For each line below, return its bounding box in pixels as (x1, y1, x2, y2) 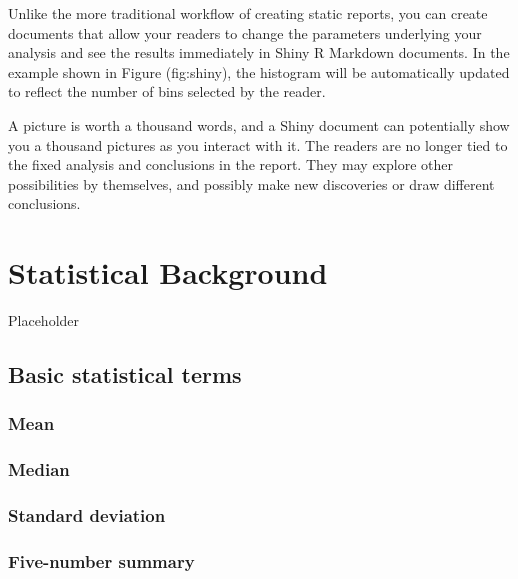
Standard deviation (8, 503, 166, 528)
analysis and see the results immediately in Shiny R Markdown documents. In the (8, 42, 510, 63)
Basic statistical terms (8, 359, 242, 390)
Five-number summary (8, 548, 195, 573)
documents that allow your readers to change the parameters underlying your (8, 22, 482, 43)
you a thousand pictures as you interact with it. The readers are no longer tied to (8, 134, 508, 155)
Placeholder (8, 310, 80, 331)
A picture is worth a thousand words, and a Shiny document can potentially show (8, 114, 510, 135)
